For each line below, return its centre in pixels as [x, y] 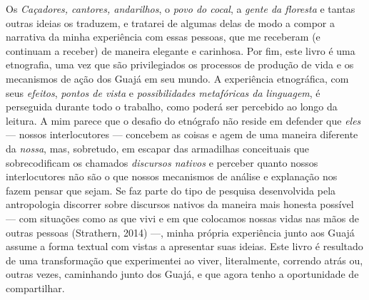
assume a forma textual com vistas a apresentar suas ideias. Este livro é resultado [184, 246]
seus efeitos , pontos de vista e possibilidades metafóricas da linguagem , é [163, 92]
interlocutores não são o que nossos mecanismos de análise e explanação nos [172, 176]
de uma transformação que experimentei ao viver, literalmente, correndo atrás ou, [184, 260]
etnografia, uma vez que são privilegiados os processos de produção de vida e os [180, 64]
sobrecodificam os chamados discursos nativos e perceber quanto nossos [162, 162]
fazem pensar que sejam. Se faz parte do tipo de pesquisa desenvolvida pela [171, 190]
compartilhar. [35, 288]
